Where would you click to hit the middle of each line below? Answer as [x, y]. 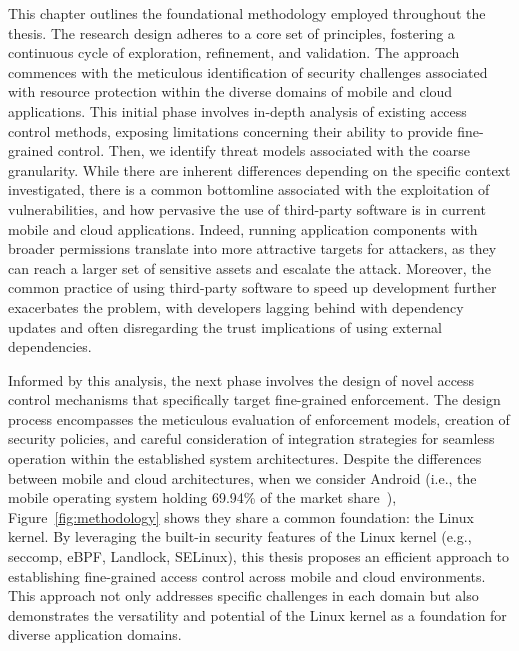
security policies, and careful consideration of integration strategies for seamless [251, 438]
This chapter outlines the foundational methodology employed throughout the [247, 13]
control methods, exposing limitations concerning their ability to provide [230, 130]
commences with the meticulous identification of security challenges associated [248, 71]
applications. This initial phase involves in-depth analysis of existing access [237, 110]
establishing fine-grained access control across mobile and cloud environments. [247, 575]
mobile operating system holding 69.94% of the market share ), [202, 497]
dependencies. [50, 346]
